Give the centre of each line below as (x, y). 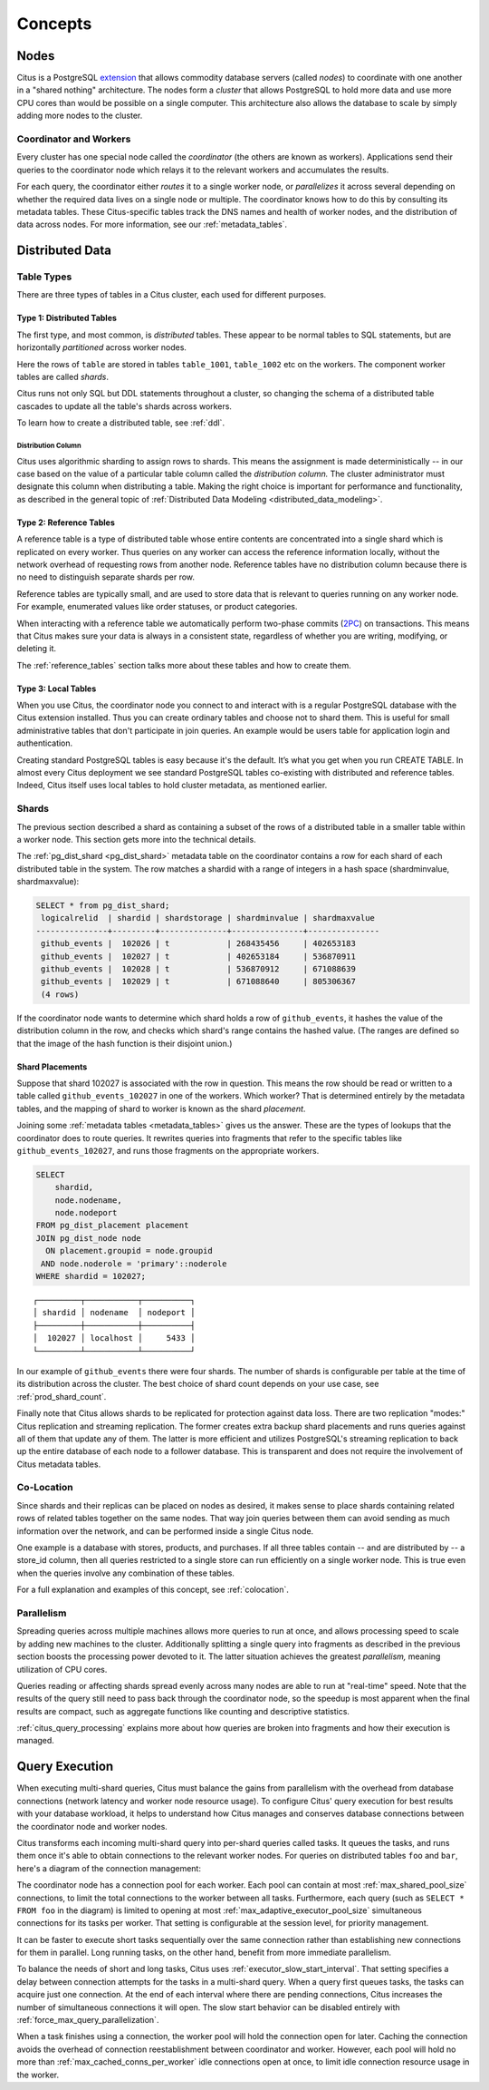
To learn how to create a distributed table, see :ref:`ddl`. (121, 423)
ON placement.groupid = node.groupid (129, 1251)
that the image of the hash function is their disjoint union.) (125, 1043)
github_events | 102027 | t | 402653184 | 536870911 (199, 956)
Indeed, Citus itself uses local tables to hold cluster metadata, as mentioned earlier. (172, 786)
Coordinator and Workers (74, 139)
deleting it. (37, 649)
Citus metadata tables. (59, 1464)
